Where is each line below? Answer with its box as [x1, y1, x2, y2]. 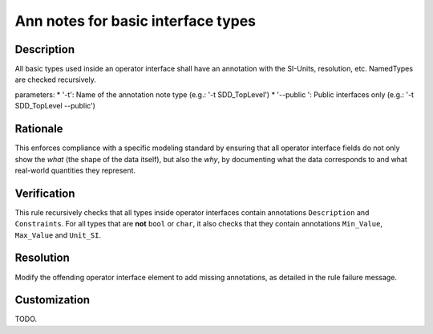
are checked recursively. [14, 75, 96, 84]
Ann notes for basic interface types [14, 12, 257, 30]
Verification [14, 186, 75, 200]
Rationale [14, 122, 63, 136]
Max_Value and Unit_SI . [14, 230, 102, 240]
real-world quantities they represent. [14, 165, 136, 175]
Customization [14, 293, 91, 307]
